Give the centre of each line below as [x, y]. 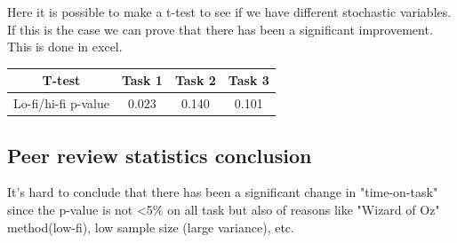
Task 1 [142, 80]
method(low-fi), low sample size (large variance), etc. [151, 227]
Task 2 [195, 80]
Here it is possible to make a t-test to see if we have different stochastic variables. [229, 12]
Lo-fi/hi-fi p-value [61, 103]
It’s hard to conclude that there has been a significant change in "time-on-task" [223, 192]
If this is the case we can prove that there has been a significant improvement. [220, 29]
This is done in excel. [65, 47]
